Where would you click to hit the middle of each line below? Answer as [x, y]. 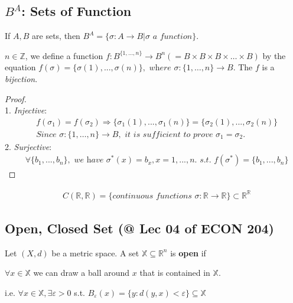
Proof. [16, 98]
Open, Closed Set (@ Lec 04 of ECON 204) [139, 228]
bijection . [21, 78]
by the [274, 55]
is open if [188, 252]
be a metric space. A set [95, 252]
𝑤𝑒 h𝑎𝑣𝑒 [89, 160]
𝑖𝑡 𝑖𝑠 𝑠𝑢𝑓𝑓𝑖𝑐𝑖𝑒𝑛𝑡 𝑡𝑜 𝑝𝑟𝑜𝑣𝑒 [169, 134]
